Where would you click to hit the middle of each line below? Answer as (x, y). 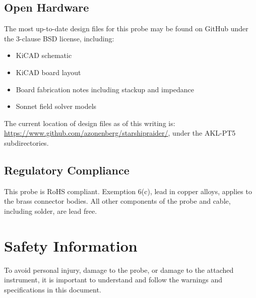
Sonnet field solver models (56, 106)
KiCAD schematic (44, 55)
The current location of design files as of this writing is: (90, 123)
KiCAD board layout (48, 72)
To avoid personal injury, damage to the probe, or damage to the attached (119, 270)
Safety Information (71, 245)
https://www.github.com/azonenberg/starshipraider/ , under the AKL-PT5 (120, 133)
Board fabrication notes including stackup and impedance (105, 89)
